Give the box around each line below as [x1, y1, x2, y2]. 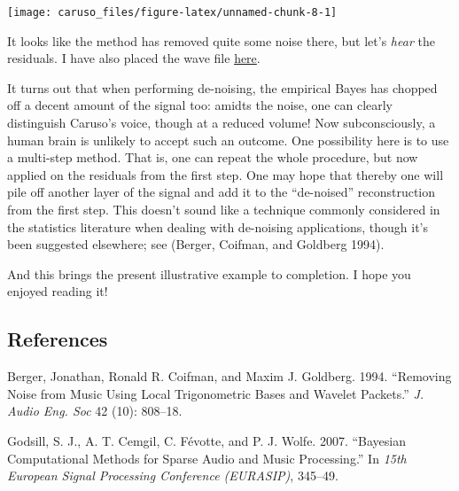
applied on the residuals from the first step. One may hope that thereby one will [7, 165, 444, 183]
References [7, 325, 108, 353]
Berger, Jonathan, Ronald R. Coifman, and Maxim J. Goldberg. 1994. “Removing [7, 367, 452, 386]
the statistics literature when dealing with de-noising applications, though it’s [7, 217, 429, 236]
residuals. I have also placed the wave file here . [7, 49, 261, 67]
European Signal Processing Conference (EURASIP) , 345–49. [7, 466, 338, 485]
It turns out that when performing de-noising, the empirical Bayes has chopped [7, 78, 438, 97]
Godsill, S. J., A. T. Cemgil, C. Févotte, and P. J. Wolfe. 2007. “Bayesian [7, 431, 407, 449]
